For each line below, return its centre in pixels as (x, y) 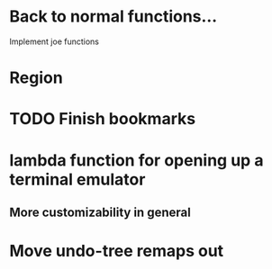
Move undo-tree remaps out (117, 251)
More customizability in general (100, 212)
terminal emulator (77, 179)
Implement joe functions (54, 41)
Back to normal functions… (113, 17)
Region (36, 78)
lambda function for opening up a (136, 160)
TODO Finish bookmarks (103, 119)
